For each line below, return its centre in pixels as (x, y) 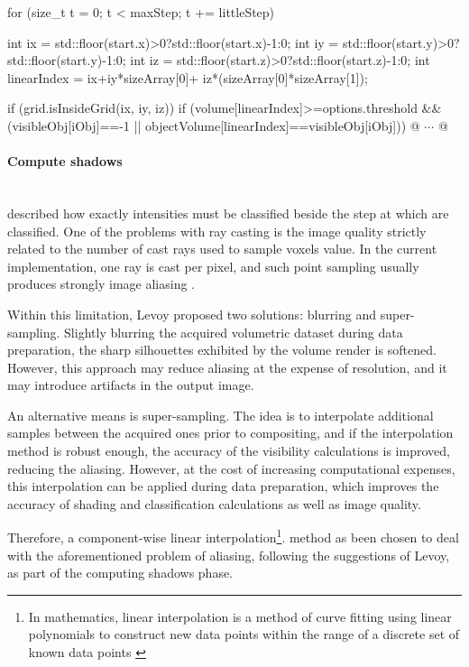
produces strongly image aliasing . (101, 284)
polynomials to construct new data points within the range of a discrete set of (244, 634)
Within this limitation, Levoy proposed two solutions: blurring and (192, 314)
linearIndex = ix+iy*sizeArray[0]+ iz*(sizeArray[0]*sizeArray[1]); (188, 77)
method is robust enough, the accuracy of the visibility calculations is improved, (229, 451)
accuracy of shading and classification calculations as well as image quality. (214, 503)
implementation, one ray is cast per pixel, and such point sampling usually (213, 266)
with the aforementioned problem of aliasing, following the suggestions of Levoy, (229, 555)
